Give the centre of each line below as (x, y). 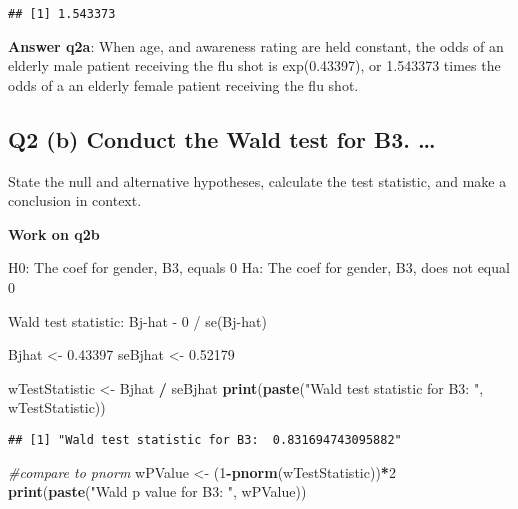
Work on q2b (54, 233)
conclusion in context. (75, 200)
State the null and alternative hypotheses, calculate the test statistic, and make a (257, 180)
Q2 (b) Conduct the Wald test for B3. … (222, 138)
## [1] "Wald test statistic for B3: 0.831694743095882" (205, 439)
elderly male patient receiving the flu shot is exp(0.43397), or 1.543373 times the (254, 65)
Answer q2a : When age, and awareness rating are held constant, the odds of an (256, 45)
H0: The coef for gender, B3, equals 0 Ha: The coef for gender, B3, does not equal (259, 267)
